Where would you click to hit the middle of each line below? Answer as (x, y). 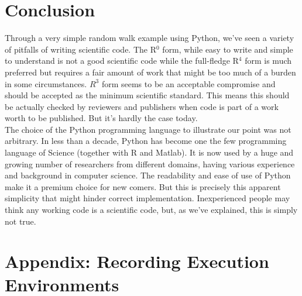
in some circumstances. (46, 83)
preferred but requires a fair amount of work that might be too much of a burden (150, 72)
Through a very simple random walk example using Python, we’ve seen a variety (150, 38)
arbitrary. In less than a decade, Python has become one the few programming (146, 141)
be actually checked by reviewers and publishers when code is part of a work (142, 106)
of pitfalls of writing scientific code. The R (80, 49)
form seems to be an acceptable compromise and (188, 83)
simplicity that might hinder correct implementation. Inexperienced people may (147, 198)
